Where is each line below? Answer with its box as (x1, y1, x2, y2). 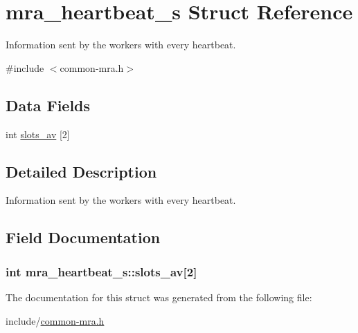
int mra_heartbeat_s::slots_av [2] (6, 263, 197, 280)
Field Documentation (6, 227, 161, 248)
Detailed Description (6, 160, 157, 182)
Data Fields (6, 94, 91, 115)
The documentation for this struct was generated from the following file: (6, 289, 312, 304)
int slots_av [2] (6, 126, 70, 141)
